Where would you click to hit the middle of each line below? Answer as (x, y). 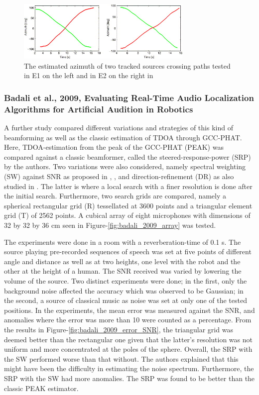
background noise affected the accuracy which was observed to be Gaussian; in (124, 290)
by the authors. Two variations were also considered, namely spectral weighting (125, 166)
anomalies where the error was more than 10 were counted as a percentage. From (128, 320)
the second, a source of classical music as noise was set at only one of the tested (126, 300)
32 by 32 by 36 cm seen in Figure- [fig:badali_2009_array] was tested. (110, 225)
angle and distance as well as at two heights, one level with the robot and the (122, 261)
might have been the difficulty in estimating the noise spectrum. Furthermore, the (129, 368)
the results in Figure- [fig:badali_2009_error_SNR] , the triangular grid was (119, 329)
